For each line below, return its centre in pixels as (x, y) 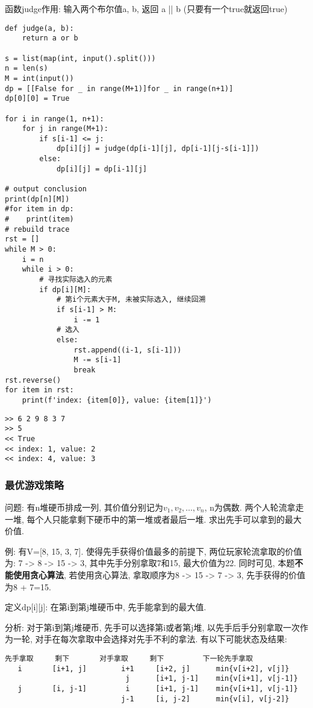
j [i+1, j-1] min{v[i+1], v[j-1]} (212, 679)
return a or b (50, 38)
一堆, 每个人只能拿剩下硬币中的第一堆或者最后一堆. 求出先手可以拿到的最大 (153, 519)
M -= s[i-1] (98, 360)
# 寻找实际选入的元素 (76, 279)
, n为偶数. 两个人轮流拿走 (254, 507)
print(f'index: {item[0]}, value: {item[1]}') (117, 400)
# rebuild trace (37, 229)
